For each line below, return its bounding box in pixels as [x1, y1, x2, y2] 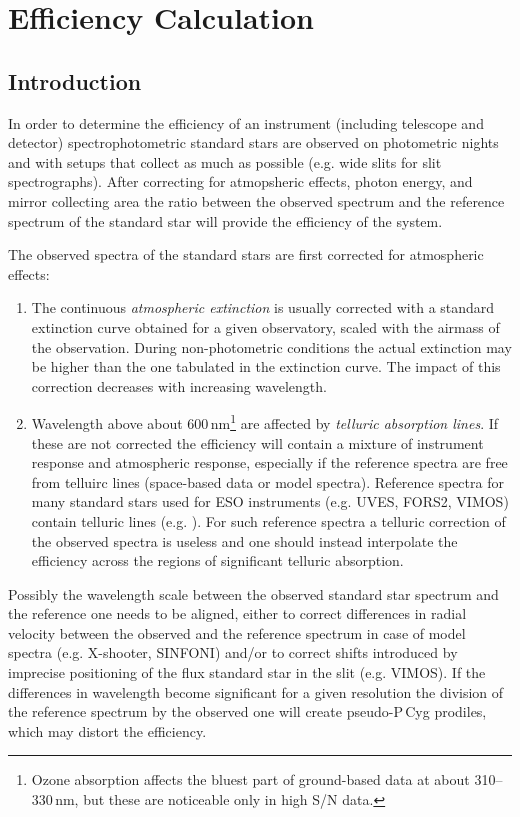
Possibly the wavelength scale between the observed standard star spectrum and [8, 583, 499, 604]
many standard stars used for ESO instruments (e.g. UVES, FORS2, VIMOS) [31, 491, 509, 512]
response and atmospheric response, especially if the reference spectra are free [31, 452, 508, 473]
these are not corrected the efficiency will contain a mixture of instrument [31, 432, 484, 453]
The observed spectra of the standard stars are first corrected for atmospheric [8, 244, 484, 265]
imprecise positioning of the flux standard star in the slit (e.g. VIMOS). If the [8, 662, 486, 683]
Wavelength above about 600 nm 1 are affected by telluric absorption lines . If [31, 410, 499, 433]
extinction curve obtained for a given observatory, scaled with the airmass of [31, 316, 500, 337]
